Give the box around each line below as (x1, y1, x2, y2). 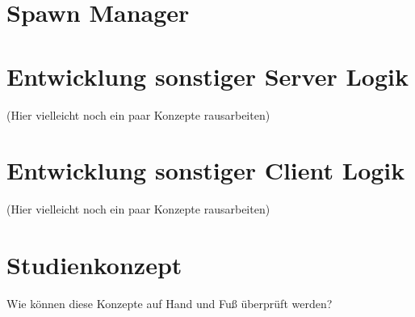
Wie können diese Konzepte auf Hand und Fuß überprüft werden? (6, 294, 333, 311)
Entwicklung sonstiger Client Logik (6, 154, 405, 187)
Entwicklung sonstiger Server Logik (6, 59, 409, 92)
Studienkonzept (6, 248, 182, 281)
